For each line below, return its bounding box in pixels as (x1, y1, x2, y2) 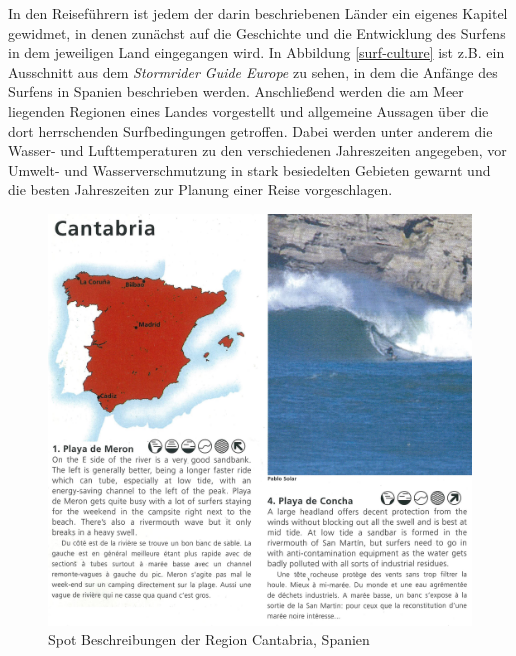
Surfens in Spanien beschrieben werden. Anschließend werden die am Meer (8, 81, 464, 102)
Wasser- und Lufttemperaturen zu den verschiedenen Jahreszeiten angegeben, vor (8, 140, 507, 161)
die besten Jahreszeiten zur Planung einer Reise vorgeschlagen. (8, 179, 393, 200)
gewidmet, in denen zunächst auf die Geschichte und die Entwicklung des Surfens (8, 22, 506, 43)
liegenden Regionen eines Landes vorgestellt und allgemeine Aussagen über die (8, 100, 489, 121)
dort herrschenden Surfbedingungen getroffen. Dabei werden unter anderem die (8, 120, 493, 141)
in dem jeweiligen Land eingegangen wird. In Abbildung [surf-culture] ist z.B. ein (8, 42, 505, 63)
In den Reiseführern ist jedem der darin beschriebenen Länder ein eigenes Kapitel (8, 3, 508, 23)
